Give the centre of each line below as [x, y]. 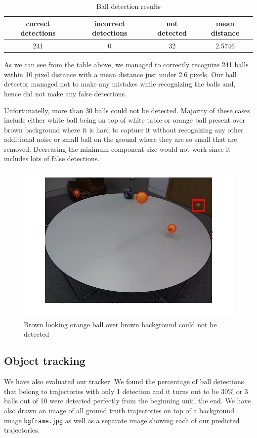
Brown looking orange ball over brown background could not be [120, 324]
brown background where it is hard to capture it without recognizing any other [124, 129]
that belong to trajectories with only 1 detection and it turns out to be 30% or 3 [126, 391]
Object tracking [45, 361]
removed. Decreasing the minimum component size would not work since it [117, 149]
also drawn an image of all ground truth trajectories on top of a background [119, 410]
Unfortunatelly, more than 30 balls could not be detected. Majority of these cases [127, 110]
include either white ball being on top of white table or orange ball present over [125, 120]
